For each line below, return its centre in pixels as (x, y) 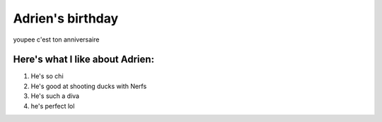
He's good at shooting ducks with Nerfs (89, 86)
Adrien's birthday (66, 18)
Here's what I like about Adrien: (84, 60)
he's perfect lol (53, 106)
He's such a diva (55, 96)
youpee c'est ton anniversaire (56, 39)
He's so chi (47, 76)
